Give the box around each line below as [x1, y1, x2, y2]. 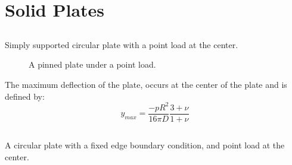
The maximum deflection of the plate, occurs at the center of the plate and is [5, 78, 287, 90]
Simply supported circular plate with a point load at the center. [5, 38, 238, 50]
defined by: [5, 90, 45, 102]
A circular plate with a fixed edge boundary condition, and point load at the [5, 139, 285, 151]
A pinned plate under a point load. [29, 58, 156, 71]
